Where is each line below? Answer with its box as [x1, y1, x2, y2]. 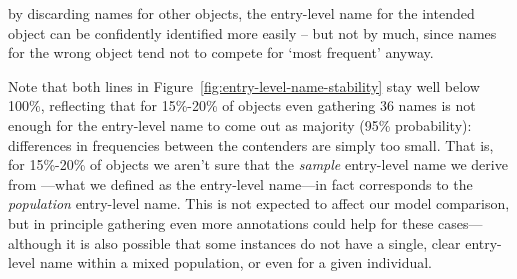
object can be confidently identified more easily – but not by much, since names [8, 22, 497, 43]
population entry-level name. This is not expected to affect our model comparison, [8, 193, 510, 214]
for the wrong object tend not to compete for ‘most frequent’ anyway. [8, 42, 434, 63]
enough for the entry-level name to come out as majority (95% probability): [8, 114, 472, 135]
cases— [438, 212, 483, 233]
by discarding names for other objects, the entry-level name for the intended [8, 3, 475, 23]
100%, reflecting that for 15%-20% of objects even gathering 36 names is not [8, 95, 476, 116]
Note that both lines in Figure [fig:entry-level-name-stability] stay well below [8, 75, 480, 96]
